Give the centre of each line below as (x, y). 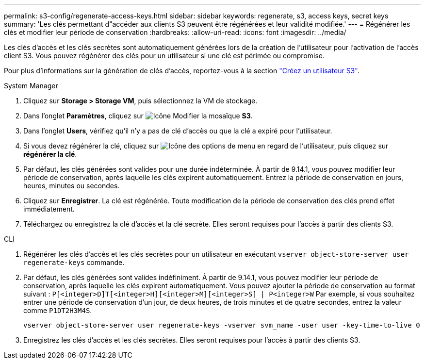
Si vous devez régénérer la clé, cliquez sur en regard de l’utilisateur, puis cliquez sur (206, 146)
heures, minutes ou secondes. (72, 186)
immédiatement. (49, 209)
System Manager (31, 86)
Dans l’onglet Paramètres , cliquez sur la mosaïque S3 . (138, 116)
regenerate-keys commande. (74, 262)
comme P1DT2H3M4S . (58, 310)
